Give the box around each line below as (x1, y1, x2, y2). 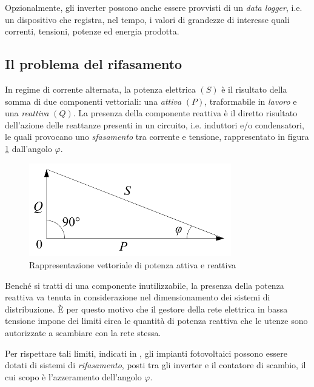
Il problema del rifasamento (5, 55, 182, 73)
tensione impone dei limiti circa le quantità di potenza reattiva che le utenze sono (5, 314, 308, 327)
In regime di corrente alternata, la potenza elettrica (5, 82, 196, 95)
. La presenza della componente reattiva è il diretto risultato (73, 107, 298, 119)
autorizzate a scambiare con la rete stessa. (5, 326, 161, 339)
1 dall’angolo (5, 142, 52, 154)
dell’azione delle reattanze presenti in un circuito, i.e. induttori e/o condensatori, (5, 118, 304, 131)
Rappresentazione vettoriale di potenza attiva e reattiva (29, 258, 236, 271)
